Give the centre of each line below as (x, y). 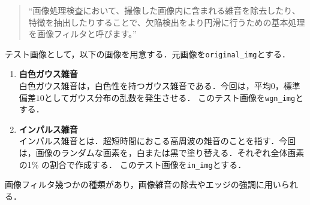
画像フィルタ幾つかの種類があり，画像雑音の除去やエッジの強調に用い (143, 184)
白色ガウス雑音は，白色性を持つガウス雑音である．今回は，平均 (145, 86)
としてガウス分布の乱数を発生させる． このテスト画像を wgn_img (170, 97)
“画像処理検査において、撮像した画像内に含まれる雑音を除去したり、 (164, 10)
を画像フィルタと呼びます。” (82, 34)
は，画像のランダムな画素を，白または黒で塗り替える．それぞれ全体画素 (162, 153)
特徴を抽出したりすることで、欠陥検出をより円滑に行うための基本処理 (167, 22)
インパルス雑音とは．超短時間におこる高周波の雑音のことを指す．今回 (157, 141)
